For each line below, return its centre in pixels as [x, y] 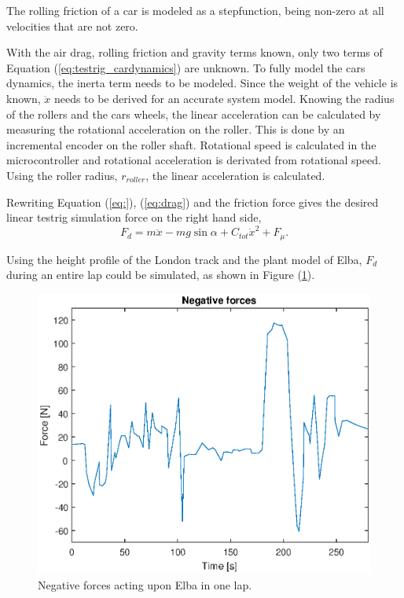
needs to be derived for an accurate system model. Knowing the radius [224, 98]
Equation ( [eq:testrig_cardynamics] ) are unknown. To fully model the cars [186, 67]
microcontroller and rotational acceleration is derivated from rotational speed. [194, 160]
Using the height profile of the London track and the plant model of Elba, [184, 259]
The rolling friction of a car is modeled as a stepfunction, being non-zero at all [195, 10]
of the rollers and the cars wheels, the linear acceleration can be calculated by [194, 114]
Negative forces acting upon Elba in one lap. [145, 584]
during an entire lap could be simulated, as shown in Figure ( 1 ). [161, 275]
